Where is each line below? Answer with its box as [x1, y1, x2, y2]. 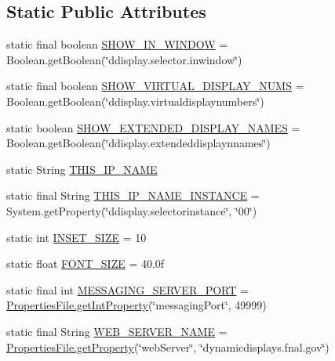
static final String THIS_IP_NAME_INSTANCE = [6, 187, 260, 204]
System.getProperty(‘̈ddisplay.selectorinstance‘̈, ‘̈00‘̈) [6, 202, 257, 218]
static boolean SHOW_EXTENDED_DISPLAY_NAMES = [6, 119, 300, 135]
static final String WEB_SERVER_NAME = [6, 323, 228, 339]
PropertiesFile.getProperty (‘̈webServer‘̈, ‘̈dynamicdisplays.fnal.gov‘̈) [6, 338, 330, 355]
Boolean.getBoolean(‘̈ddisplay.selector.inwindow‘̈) [6, 51, 242, 67]
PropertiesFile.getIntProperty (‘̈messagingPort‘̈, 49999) [6, 297, 267, 313]
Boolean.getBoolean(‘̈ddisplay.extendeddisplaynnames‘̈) [6, 135, 271, 151]
